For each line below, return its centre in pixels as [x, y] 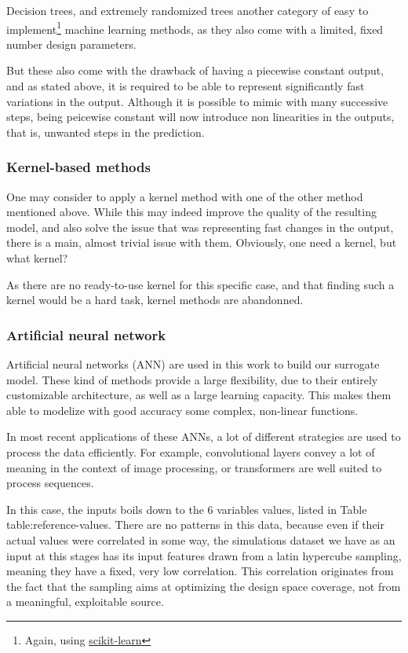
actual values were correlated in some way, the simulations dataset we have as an [201, 539]
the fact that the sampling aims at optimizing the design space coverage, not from [204, 586]
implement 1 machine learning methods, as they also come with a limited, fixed [195, 28]
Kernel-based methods [78, 167]
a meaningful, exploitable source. [85, 602]
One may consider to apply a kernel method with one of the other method [185, 196]
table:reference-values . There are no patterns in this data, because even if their [195, 525]
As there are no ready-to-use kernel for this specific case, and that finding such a [200, 284]
